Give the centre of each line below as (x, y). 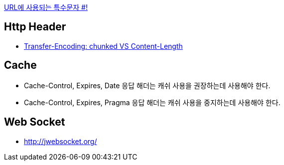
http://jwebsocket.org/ (61, 141)
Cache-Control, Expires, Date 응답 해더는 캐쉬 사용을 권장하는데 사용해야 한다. (147, 85)
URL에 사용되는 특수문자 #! (46, 7)
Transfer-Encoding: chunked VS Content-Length (103, 46)
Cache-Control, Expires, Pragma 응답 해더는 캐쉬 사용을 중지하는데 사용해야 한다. (152, 102)
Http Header (35, 27)
